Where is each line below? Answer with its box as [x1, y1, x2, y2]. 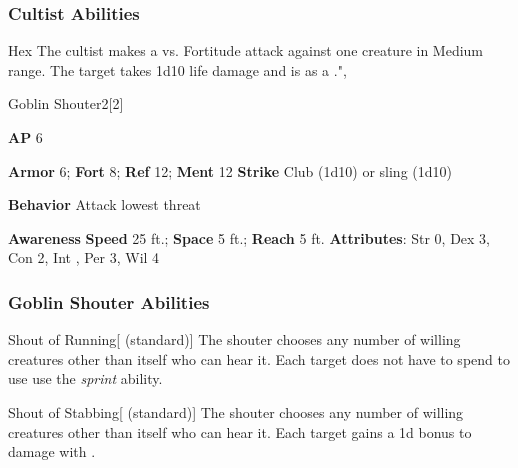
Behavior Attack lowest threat [8, 194, 201, 215]
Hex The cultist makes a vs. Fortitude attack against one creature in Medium [8, 40, 484, 61]
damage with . [8, 441, 96, 462]
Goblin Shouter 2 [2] [8, 93, 124, 114]
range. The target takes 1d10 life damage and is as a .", [8, 59, 347, 80]
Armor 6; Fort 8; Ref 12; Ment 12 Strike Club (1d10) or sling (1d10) [8, 160, 452, 181]
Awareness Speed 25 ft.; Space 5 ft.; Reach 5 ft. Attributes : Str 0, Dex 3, [8, 227, 491, 248]
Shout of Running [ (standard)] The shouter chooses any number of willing [8, 329, 461, 350]
